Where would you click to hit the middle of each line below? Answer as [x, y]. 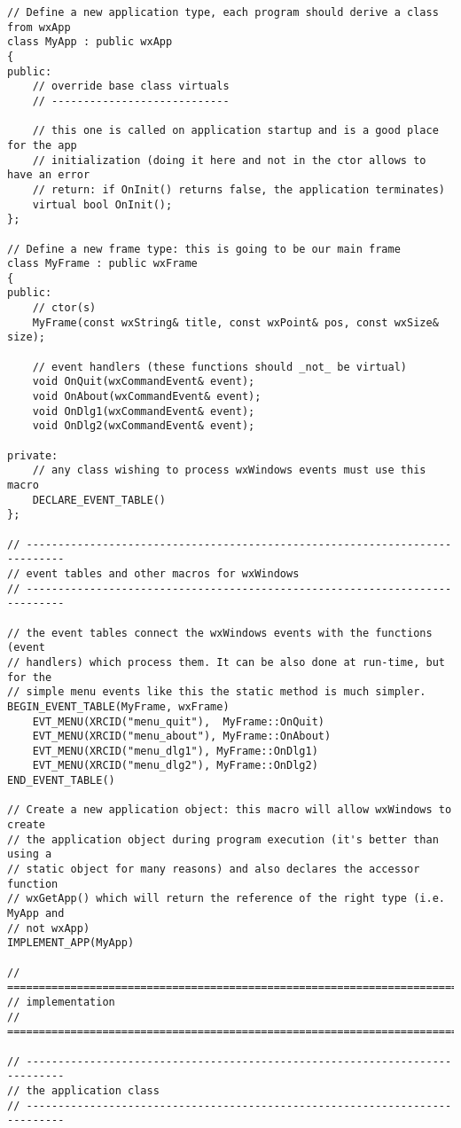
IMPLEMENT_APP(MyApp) [71, 943]
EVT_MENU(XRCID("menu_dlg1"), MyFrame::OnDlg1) [175, 751]
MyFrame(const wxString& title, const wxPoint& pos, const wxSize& [235, 322]
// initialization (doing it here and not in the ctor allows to [229, 160]
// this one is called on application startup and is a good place [235, 131]
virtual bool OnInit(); [102, 204]
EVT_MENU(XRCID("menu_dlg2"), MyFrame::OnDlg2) [175, 766]
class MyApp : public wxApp [90, 42]
